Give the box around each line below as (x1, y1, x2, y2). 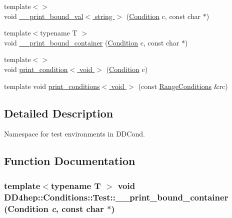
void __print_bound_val (4, 10, 83, 21)
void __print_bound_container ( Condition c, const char (4, 37, 179, 47)
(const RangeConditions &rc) (138, 80, 228, 91)
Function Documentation (4, 153, 135, 168)
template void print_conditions (4, 80, 100, 91)
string (94, 10, 112, 21)
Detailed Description (4, 105, 113, 120)
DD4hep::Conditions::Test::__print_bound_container (4, 190, 228, 203)
